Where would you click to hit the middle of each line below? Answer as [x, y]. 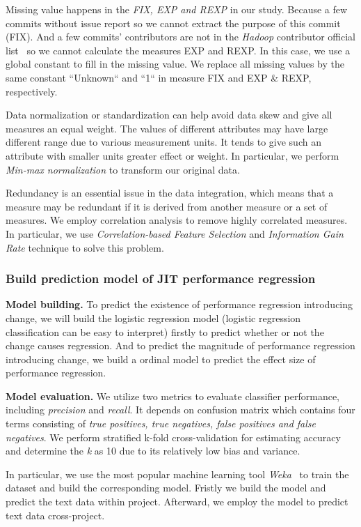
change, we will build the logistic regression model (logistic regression [153, 318]
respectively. [32, 91]
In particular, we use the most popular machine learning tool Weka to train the [177, 474]
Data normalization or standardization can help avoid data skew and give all [169, 115]
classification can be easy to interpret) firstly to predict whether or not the [165, 331]
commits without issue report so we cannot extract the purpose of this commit [173, 23]
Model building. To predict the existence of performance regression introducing [179, 304]
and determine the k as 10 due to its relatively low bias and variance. [153, 451]
